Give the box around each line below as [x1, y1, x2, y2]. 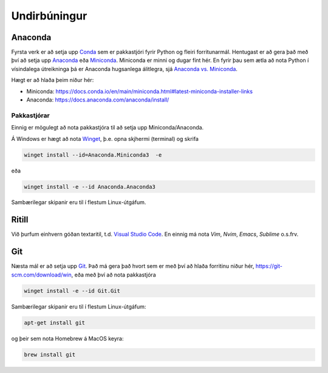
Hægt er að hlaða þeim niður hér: [11, 77, 94, 84]
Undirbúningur [11, 9, 87, 22]
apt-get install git [24, 319, 85, 326]
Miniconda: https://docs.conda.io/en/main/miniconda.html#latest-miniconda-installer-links [26, 87, 253, 95]
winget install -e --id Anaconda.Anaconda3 [24, 183, 156, 190]
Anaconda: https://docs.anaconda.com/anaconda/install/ [26, 96, 169, 103]
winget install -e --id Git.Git [24, 287, 121, 294]
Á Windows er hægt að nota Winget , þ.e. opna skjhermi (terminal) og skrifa [11, 135, 199, 142]
